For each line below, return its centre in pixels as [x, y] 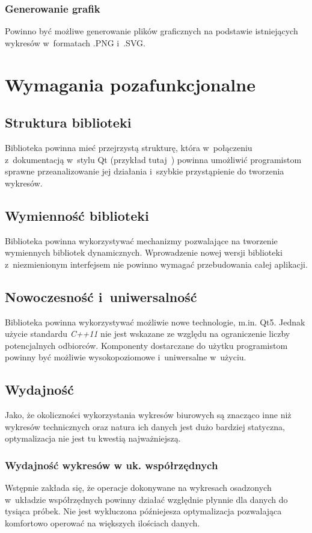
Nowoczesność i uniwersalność [101, 296]
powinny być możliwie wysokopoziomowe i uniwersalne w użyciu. [126, 357]
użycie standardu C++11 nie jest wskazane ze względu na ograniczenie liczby [148, 334]
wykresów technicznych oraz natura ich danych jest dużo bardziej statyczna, [145, 426]
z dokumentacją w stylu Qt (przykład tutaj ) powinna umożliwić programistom [153, 159]
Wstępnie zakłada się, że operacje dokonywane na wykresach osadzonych [138, 488]
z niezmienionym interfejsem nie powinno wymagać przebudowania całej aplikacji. [156, 264]
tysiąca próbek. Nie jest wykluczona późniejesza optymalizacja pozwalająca [143, 511]
